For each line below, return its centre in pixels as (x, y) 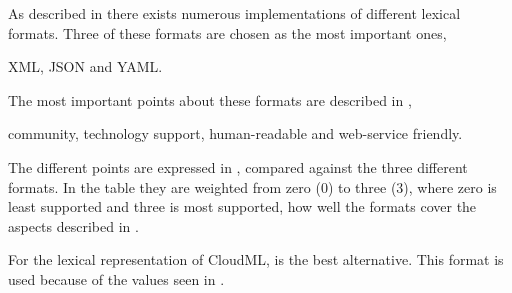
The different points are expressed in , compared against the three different (238, 166)
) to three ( (362, 186)
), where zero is (450, 186)
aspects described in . (73, 225)
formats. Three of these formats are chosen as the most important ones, (227, 32)
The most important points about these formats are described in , (210, 99)
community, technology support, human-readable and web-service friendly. (235, 133)
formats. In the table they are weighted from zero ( (164, 186)
